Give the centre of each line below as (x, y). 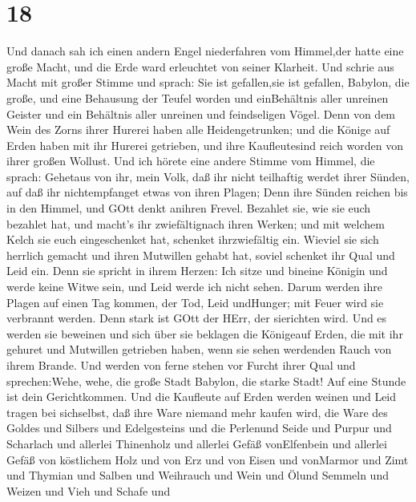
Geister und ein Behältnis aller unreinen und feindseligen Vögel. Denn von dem (201, 113)
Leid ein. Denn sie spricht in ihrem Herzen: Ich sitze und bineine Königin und (197, 271)
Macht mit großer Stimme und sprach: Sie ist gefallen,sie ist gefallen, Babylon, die (208, 82)
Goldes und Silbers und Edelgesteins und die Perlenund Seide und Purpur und (199, 428)
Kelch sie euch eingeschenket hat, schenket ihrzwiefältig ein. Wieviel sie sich (193, 239)
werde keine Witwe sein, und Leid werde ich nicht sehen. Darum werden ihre (194, 287)
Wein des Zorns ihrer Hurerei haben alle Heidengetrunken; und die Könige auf (198, 130)
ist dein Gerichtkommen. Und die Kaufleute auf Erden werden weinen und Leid (202, 397)
